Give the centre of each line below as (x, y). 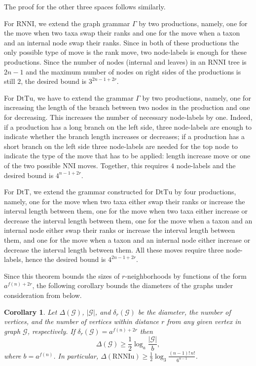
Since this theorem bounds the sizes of (62, 275)
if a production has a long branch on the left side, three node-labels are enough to (128, 127)
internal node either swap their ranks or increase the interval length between (120, 230)
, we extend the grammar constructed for (91, 192)
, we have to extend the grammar (83, 97)
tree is (237, 61)
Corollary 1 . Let (31, 311)
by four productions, (205, 192)
